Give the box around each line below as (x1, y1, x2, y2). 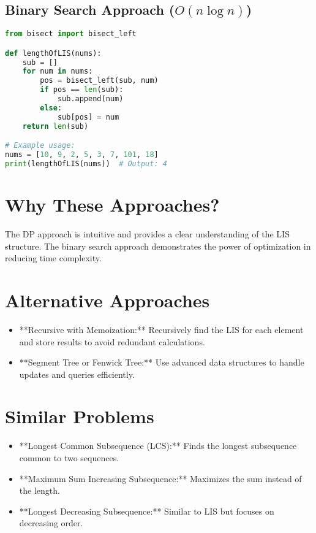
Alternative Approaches (5, 287, 210, 312)
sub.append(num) (57, 94, 124, 104)
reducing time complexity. (5, 251, 102, 264)
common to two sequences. (19, 451, 119, 464)
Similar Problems (5, 404, 154, 429)
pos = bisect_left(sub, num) (40, 76, 159, 85)
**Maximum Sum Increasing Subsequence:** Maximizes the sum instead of (19, 472, 302, 485)
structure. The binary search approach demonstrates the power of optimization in (5, 239, 311, 252)
